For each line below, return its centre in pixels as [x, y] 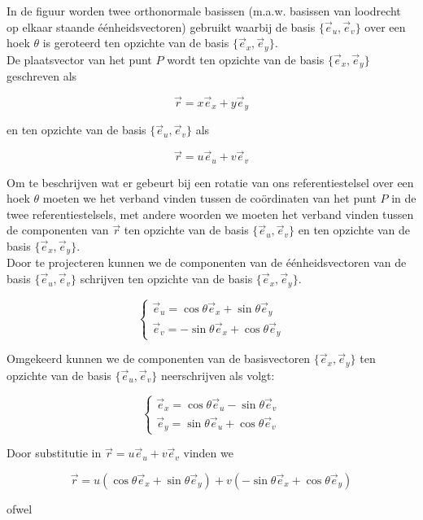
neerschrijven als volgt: [218, 375]
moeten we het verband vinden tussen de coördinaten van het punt [209, 198]
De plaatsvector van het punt [79, 59]
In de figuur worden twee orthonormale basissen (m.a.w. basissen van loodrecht [204, 11]
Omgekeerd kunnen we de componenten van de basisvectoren [159, 358]
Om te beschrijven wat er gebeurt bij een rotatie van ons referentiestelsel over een [210, 182]
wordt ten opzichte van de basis [246, 59]
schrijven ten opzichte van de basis [166, 279]
